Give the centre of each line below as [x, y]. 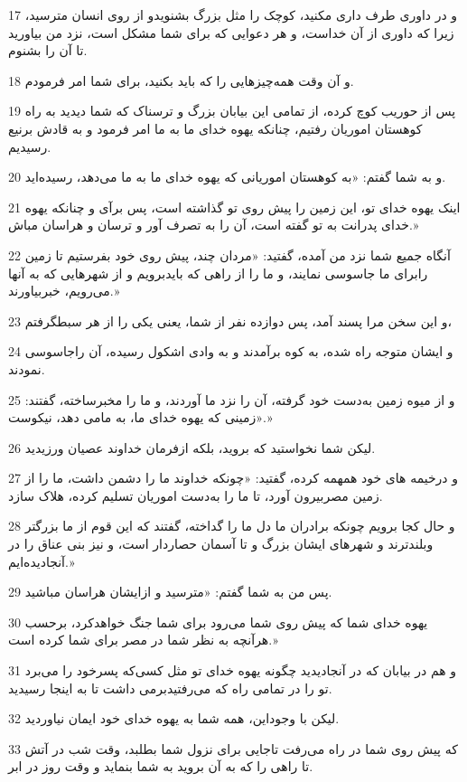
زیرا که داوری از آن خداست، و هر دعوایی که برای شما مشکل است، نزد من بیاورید [231, 32]
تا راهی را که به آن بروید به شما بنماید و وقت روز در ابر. [161, 766]
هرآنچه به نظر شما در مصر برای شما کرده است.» [143, 640]
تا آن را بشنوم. [48, 50]
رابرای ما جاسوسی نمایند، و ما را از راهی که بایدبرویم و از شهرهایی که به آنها [218, 273]
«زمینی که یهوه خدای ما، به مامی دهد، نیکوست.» [140, 417]
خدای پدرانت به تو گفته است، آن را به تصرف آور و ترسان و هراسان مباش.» [214, 225]
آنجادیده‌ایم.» [42, 561]
